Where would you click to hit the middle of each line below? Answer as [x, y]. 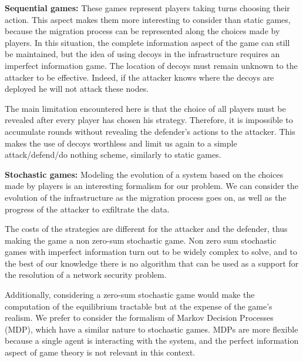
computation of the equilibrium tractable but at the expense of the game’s [139, 306]
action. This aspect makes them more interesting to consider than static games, [148, 19]
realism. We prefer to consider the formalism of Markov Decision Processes [139, 318]
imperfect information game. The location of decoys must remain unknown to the [151, 65]
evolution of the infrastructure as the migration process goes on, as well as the [146, 197]
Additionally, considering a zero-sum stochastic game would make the [130, 295]
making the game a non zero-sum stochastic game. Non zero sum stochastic [141, 240]
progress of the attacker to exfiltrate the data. [87, 209]
